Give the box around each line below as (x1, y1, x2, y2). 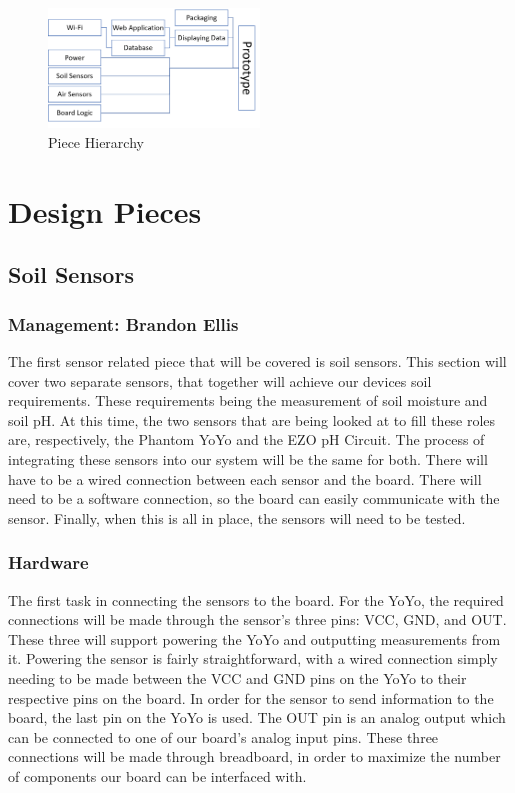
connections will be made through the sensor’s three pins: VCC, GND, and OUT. (8, 609, 507, 630)
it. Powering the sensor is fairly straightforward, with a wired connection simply (8, 648, 498, 669)
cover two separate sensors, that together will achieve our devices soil (8, 370, 432, 391)
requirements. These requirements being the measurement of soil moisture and (8, 390, 488, 411)
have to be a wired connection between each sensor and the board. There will (8, 468, 482, 489)
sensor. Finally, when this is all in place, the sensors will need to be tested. (8, 507, 466, 528)
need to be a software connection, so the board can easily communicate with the (8, 488, 500, 509)
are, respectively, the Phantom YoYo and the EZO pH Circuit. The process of (8, 429, 485, 450)
